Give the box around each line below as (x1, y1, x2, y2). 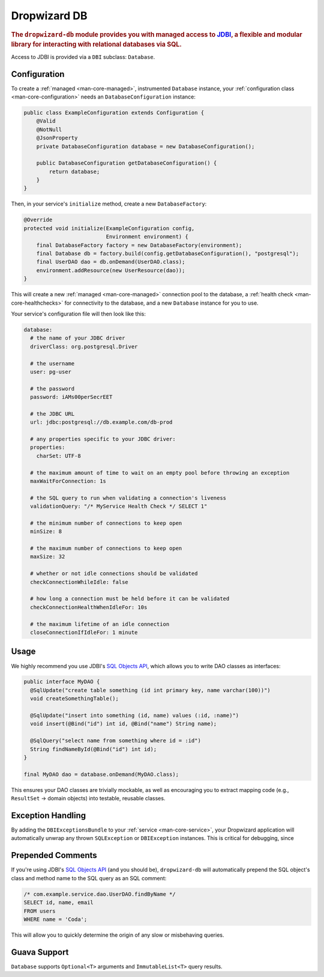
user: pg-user (30, 368, 72, 375)
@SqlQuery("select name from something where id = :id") (30, 737, 201, 744)
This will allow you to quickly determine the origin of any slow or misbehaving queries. (11, 931, 224, 939)
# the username (30, 360, 75, 367)
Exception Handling (11, 810, 86, 820)
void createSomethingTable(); (30, 695, 119, 702)
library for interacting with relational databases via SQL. (11, 40, 182, 49)
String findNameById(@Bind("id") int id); (30, 746, 157, 752)
